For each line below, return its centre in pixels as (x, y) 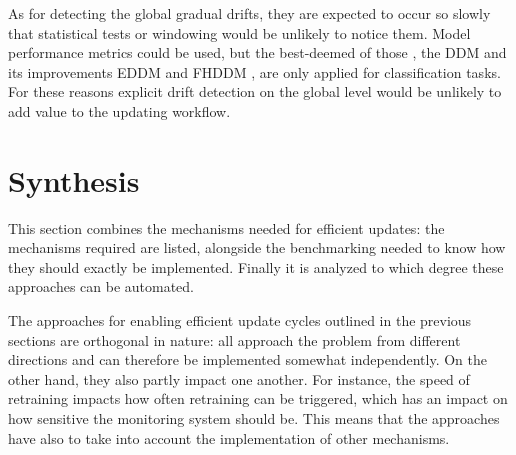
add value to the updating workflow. (119, 110)
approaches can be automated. (101, 286)
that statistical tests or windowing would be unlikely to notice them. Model (239, 32)
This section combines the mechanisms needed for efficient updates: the (226, 227)
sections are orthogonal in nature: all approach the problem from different (234, 339)
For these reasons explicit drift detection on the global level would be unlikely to (255, 91)
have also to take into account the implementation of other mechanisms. (229, 437)
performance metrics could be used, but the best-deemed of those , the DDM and (257, 52)
